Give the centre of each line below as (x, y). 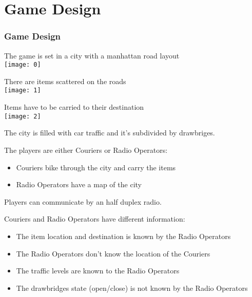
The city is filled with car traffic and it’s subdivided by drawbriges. (110, 133)
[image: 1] (23, 91)
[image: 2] (23, 116)
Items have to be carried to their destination (74, 107)
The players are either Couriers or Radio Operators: (86, 150)
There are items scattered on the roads (65, 81)
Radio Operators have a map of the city (79, 184)
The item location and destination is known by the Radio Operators (123, 236)
